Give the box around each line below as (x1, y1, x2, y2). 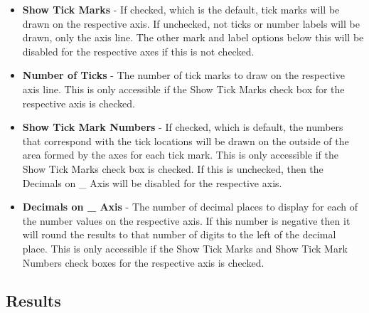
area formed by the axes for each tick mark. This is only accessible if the (22, 147, 339, 162)
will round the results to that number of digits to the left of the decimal (22, 227, 336, 242)
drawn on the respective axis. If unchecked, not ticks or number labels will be (22, 16, 360, 31)
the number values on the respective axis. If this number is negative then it (22, 213, 351, 228)
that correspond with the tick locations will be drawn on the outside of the (22, 133, 349, 148)
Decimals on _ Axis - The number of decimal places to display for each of (22, 199, 358, 214)
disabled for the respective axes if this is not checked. (22, 43, 255, 58)
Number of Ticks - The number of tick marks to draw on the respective (22, 68, 345, 83)
